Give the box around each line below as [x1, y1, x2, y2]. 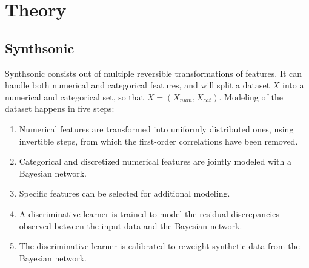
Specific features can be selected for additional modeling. [19, 187, 230, 200]
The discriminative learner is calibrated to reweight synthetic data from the [19, 240, 300, 252]
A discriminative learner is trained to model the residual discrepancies [19, 207, 279, 220]
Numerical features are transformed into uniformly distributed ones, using [19, 122, 294, 135]
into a [282, 79, 304, 91]
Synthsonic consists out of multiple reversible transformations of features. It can [5, 67, 302, 79]
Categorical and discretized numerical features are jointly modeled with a [19, 155, 291, 168]
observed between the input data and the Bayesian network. [19, 219, 242, 232]
